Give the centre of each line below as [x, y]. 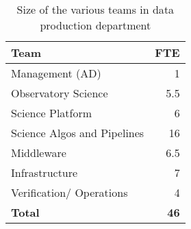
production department [95, 25]
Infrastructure [44, 172]
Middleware [39, 153]
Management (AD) [56, 73]
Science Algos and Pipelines [78, 133]
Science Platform [52, 113]
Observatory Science [60, 93]
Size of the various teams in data [95, 9]
